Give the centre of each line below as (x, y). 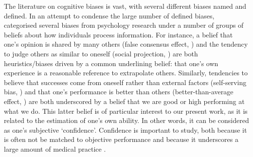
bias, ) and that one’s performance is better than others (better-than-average (119, 92)
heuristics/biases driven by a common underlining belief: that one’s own (111, 63)
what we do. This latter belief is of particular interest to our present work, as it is (126, 111)
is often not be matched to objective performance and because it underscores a (121, 139)
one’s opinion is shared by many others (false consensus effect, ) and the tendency (126, 44)
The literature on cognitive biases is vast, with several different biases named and (125, 6)
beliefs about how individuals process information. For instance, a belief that (118, 34)
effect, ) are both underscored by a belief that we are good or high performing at (124, 101)
